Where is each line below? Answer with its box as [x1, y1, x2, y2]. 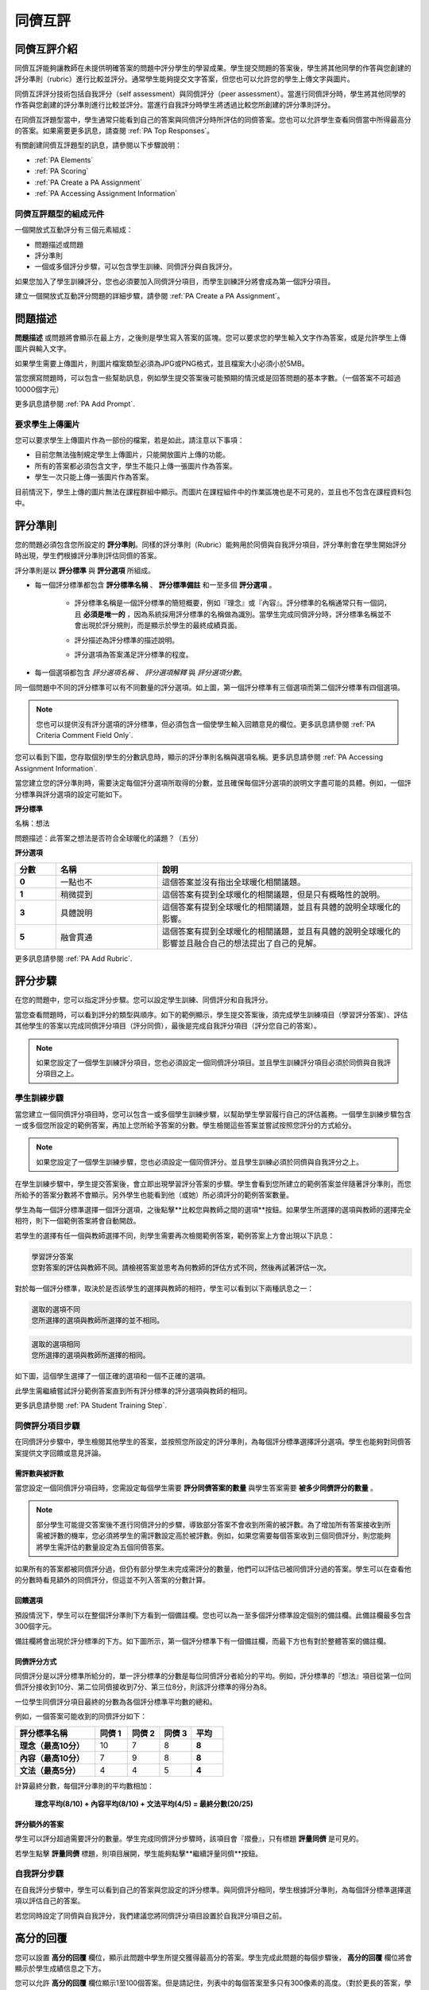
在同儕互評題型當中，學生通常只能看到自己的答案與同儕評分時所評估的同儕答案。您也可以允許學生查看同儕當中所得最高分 [14, 115, 412, 124]
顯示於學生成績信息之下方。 [14, 1963, 106, 1973]
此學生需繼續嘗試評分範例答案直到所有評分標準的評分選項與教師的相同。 [14, 1386, 252, 1395]
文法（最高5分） [19, 1765, 81, 1776]
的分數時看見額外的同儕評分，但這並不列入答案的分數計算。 [14, 1575, 210, 1585]
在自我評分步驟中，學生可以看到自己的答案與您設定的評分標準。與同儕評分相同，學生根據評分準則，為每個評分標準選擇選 [14, 1885, 412, 1894]
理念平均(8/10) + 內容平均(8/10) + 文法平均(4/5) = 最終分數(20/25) [34, 1799, 253, 1809]
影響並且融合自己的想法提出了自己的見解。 [161, 938, 322, 949]
